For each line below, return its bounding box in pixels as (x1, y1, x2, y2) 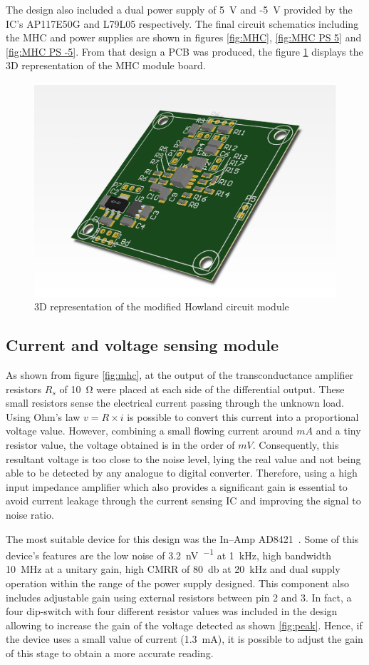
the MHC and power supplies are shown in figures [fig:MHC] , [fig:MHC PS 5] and (6, 30, 362, 45)
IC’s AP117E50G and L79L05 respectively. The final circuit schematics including (6, 16, 359, 31)
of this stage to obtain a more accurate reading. (6, 645, 214, 660)
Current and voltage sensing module (6, 334, 279, 356)
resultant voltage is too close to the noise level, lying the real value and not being (6, 451, 361, 466)
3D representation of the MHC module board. (6, 58, 206, 73)
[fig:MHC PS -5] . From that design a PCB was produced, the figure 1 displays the (6, 44, 363, 59)
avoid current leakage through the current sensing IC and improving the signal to (6, 493, 361, 508)
